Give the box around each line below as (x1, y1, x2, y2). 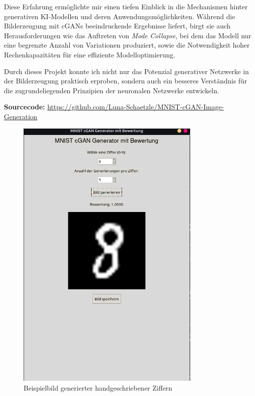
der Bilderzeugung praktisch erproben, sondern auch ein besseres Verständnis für (4, 76, 247, 86)
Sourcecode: (4, 102, 45, 112)
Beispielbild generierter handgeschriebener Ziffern (24, 382, 172, 393)
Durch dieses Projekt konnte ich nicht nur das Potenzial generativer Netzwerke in (4, 66, 249, 76)
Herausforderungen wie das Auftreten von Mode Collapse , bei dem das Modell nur (4, 30, 252, 40)
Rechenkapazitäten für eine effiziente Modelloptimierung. (4, 49, 175, 59)
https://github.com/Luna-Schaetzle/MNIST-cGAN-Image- (47, 102, 224, 112)
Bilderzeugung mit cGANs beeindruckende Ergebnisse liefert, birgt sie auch (4, 21, 231, 31)
